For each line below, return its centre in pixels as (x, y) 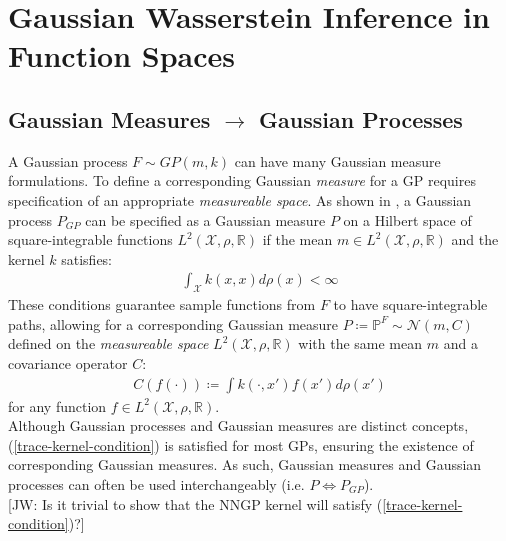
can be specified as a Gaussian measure (205, 219)
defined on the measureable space (108, 343)
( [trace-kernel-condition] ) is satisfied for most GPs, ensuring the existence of (241, 444)
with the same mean (360, 343)
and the (475, 239)
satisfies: (87, 258)
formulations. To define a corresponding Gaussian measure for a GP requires (242, 180)
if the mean (297, 239)
